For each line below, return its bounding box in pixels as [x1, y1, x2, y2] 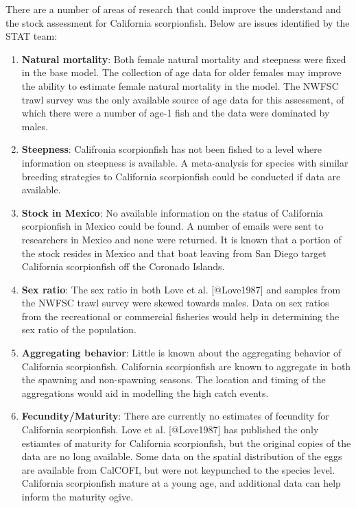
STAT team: [5, 29, 58, 43]
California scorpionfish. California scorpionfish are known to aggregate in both [21, 359, 351, 373]
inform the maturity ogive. [21, 489, 134, 503]
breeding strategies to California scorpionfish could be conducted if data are [21, 169, 341, 183]
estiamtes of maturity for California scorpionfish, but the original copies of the [21, 435, 351, 450]
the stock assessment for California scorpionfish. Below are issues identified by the [5, 15, 350, 29]
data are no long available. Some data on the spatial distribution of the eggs [21, 449, 342, 463]
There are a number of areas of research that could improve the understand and [5, 2, 342, 16]
